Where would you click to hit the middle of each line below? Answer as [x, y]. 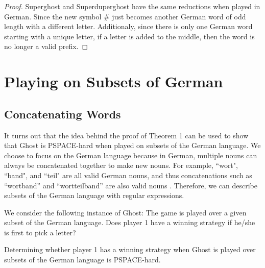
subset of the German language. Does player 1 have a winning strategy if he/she [130, 222]
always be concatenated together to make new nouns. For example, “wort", [121, 165]
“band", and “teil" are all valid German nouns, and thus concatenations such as [128, 175]
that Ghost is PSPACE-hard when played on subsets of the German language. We [132, 145]
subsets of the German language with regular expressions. [94, 195]
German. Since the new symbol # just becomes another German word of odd [125, 16]
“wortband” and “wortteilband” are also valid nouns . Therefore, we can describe [131, 185]
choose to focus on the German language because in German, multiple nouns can [131, 155]
